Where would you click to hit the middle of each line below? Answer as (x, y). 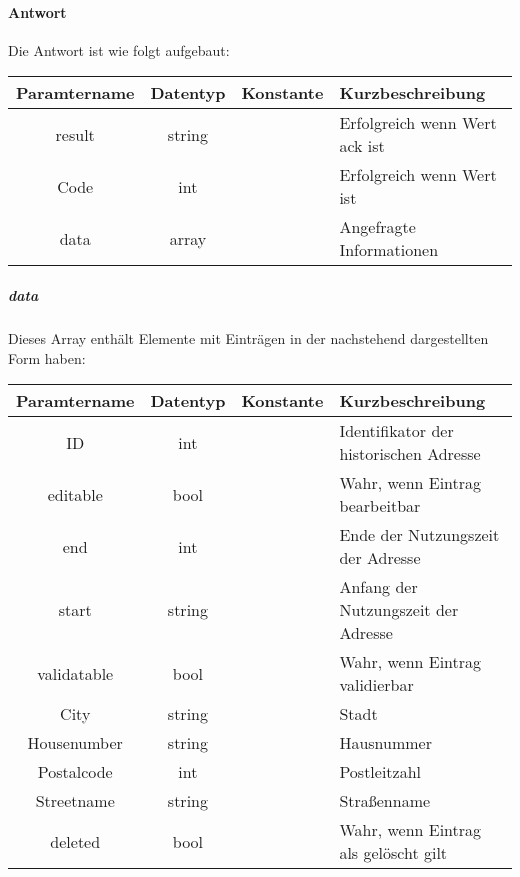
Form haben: (47, 357)
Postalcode (75, 772)
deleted (75, 841)
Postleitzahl (380, 772)
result (75, 134)
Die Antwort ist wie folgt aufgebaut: (119, 49)
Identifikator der (396, 431)
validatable (75, 673)
